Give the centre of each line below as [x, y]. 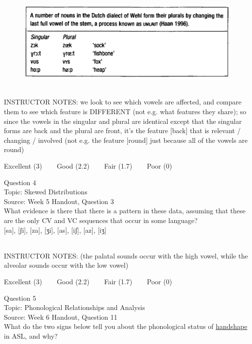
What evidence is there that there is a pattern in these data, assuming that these [125, 211]
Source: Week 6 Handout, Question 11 [61, 317]
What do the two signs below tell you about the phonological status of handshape [126, 326]
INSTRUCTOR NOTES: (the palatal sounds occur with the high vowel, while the [126, 255]
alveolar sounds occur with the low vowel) [66, 265]
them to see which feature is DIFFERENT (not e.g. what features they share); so [125, 112]
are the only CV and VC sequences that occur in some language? [101, 220]
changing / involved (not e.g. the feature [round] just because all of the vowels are [126, 140]
